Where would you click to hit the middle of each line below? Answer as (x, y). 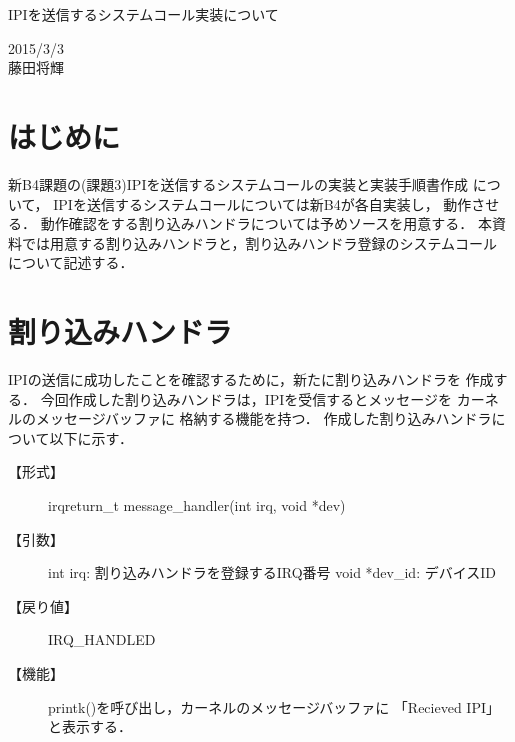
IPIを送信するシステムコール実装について (143, 14)
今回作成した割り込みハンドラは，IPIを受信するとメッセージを (246, 398)
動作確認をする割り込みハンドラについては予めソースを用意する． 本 (266, 223)
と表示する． (90, 726)
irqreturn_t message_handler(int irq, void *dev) (197, 504)
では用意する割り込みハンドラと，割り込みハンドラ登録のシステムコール (259, 242)
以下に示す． (91, 437)
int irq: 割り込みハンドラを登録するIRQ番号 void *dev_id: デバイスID (272, 572)
